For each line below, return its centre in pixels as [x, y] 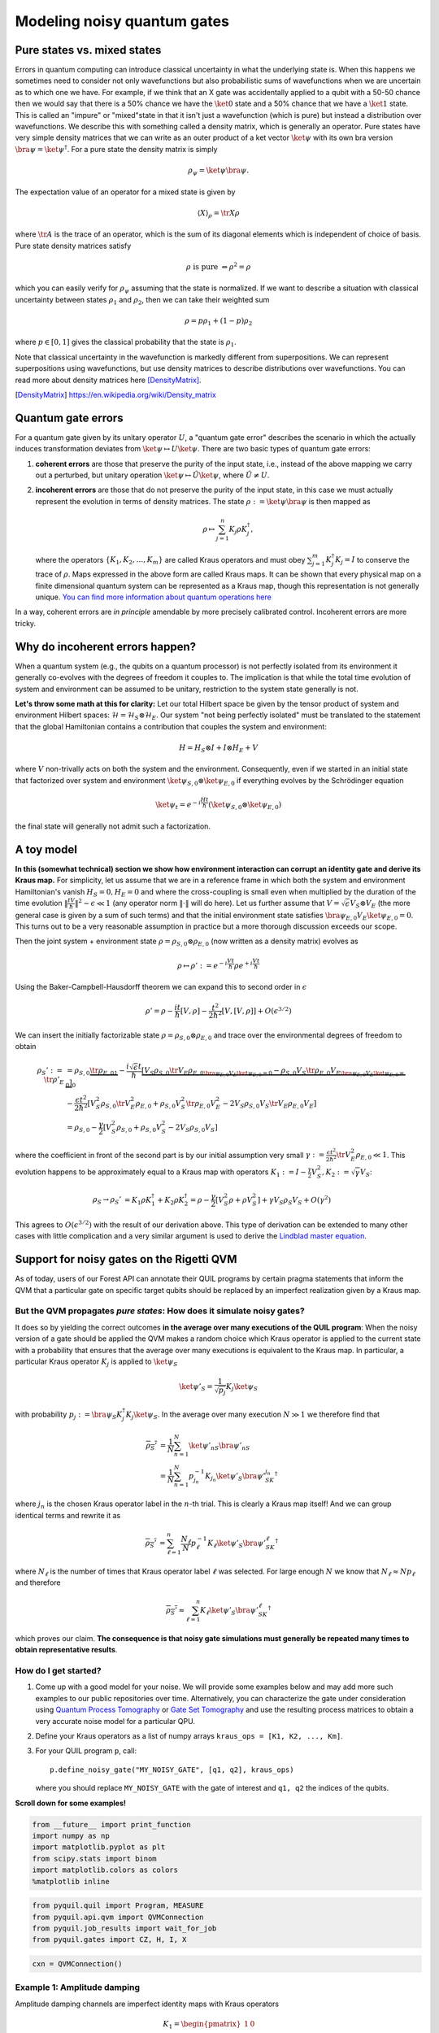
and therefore [38, 1582]
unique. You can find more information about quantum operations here [153, 597]
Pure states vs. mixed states [88, 50]
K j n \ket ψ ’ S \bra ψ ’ [235, 1477]
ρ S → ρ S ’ [107, 1201]
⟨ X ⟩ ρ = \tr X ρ [218, 214]
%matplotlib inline [71, 1881]
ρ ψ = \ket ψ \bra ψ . [219, 171]
